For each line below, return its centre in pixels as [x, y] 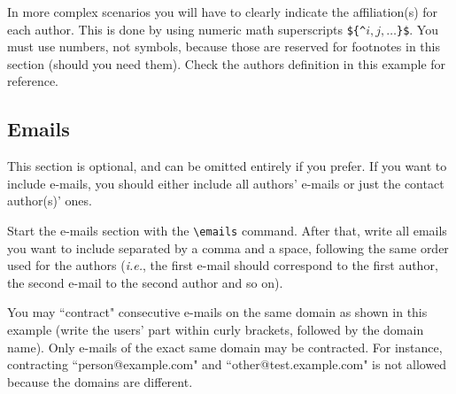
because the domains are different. [100, 381]
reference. [33, 81]
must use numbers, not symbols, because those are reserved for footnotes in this [224, 46]
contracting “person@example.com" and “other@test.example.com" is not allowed [227, 364]
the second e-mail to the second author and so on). [145, 282]
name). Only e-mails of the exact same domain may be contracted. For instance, [225, 347]
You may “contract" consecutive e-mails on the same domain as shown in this [217, 312]
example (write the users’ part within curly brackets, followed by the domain [216, 330]
